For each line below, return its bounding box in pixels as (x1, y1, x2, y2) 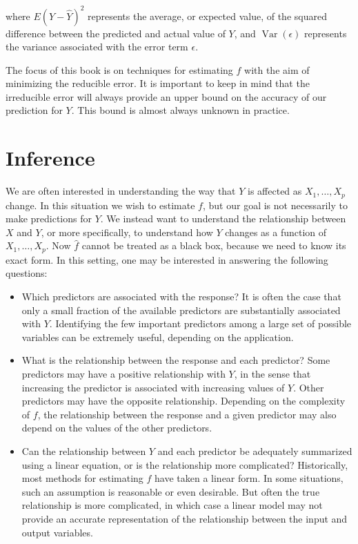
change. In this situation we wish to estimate (6, 197, 195, 212)
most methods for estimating (21, 471, 143, 485)
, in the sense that (234, 367, 311, 381)
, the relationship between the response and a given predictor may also (37, 407, 337, 421)
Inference (6, 144, 95, 172)
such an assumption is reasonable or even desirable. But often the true (21, 484, 320, 498)
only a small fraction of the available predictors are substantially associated (21, 302, 341, 317)
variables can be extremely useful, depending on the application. (21, 329, 294, 344)
